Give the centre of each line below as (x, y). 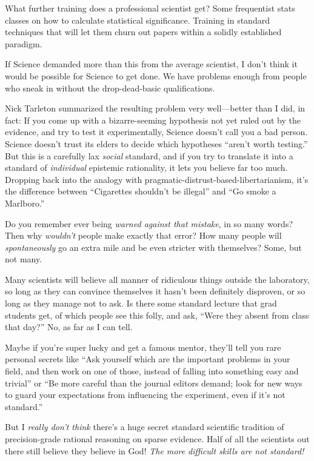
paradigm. (24, 43)
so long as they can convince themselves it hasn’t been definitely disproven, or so (155, 291)
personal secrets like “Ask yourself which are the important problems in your (148, 359)
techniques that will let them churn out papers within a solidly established (143, 32)
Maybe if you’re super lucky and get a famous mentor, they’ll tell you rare (143, 347)
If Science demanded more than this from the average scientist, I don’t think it (151, 64)
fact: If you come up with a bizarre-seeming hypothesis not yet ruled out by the (153, 120)
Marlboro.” (25, 203)
